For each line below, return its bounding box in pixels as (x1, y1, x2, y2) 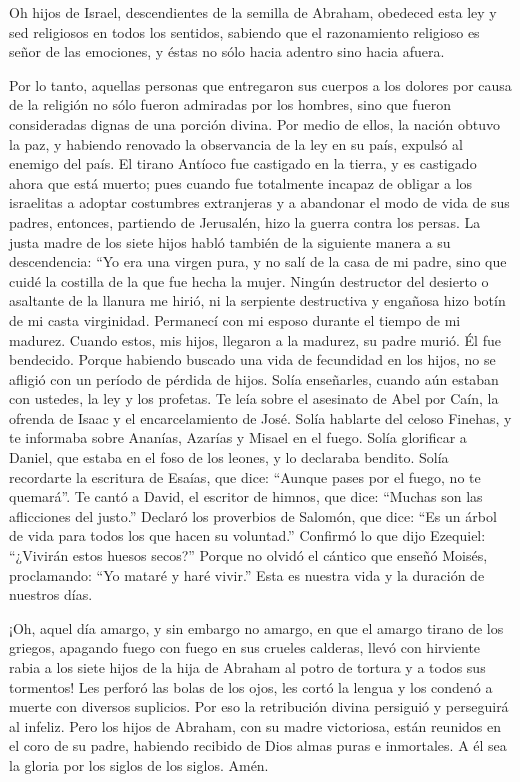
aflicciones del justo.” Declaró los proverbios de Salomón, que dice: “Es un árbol (9, 505, 497, 526)
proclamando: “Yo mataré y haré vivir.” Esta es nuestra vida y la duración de (9, 564, 485, 585)
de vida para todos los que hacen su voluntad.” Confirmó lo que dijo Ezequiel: (9, 525, 486, 546)
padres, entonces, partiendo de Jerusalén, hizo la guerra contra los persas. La (9, 211, 481, 232)
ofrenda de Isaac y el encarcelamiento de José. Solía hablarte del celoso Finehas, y (9, 407, 512, 428)
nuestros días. (9, 584, 93, 605)
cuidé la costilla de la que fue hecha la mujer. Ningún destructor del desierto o (9, 270, 489, 291)
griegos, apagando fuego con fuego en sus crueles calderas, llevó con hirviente (9, 637, 481, 658)
